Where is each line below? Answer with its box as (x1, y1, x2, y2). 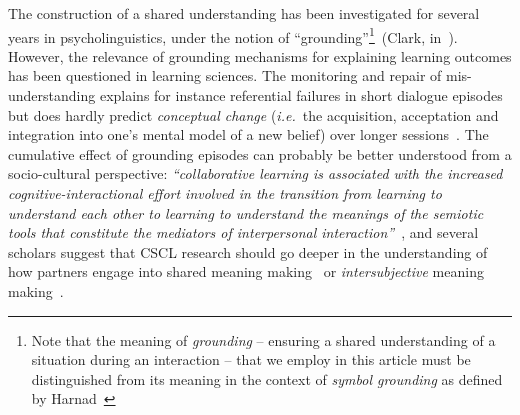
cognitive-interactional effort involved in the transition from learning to (8, 183, 442, 203)
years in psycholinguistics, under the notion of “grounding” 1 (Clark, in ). (8, 23, 458, 47)
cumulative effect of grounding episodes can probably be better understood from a (8, 143, 512, 164)
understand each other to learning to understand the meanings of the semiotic (8, 202, 484, 223)
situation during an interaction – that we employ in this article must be (31, 349, 471, 370)
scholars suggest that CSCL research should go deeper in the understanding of (8, 241, 488, 262)
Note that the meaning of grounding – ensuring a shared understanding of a (31, 329, 496, 350)
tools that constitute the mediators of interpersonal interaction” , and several (8, 222, 479, 243)
